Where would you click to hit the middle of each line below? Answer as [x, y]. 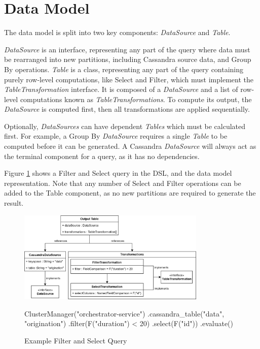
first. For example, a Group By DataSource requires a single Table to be [116, 136]
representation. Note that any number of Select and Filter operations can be [123, 183]
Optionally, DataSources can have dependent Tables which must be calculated [125, 126]
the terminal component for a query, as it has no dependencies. [102, 156]
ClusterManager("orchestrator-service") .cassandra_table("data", [124, 313]
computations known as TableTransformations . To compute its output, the [136, 99]
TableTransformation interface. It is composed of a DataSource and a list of [121, 89]
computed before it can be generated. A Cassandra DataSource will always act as [130, 146]
